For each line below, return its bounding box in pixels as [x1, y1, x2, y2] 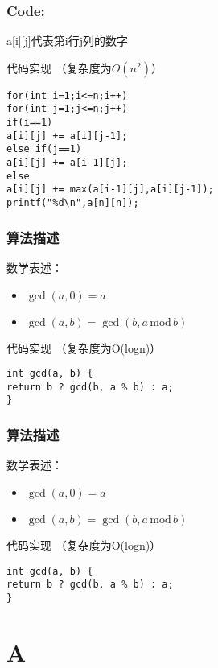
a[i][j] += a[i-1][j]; [6, 157, 128, 169]
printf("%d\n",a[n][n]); [6, 197, 139, 209]
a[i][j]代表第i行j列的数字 [6, 32, 128, 49]
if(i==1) [6, 117, 53, 129]
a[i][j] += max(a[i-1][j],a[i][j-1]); [6, 183, 214, 196]
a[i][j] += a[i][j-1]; [6, 130, 128, 142]
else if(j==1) [6, 143, 82, 155]
